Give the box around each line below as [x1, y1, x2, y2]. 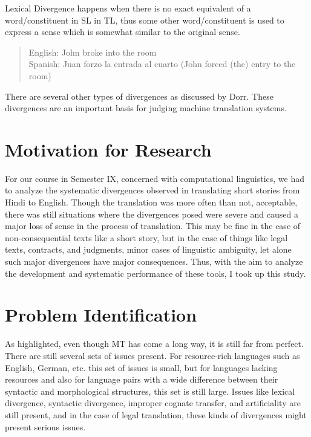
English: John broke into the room [28, 45, 157, 58]
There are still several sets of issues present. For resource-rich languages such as [5, 349, 300, 361]
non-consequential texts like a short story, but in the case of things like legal [5, 231, 288, 244]
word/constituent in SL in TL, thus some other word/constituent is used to [5, 13, 284, 26]
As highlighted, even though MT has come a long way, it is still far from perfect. [5, 337, 304, 350]
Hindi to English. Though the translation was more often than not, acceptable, [5, 196, 298, 209]
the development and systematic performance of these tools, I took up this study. [5, 267, 306, 279]
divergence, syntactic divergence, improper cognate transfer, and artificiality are [5, 397, 301, 409]
